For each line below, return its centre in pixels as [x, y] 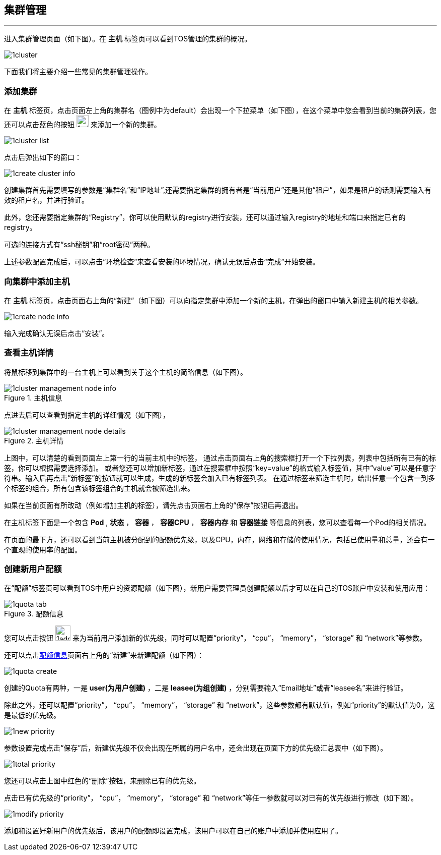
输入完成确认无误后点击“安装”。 [57, 333]
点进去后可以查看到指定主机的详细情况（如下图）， [87, 415]
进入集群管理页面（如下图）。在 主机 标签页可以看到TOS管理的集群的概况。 [128, 39]
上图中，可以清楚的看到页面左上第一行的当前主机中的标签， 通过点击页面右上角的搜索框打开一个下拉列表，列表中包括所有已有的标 [220, 458]
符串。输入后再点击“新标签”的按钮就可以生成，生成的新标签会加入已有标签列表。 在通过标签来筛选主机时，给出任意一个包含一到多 [220, 478]
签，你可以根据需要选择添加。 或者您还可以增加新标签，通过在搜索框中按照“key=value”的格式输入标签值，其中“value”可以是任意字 [220, 468]
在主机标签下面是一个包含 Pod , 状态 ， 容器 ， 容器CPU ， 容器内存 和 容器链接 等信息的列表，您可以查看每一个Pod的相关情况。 [217, 522]
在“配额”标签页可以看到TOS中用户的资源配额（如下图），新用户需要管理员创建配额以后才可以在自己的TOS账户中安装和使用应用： [217, 588]
